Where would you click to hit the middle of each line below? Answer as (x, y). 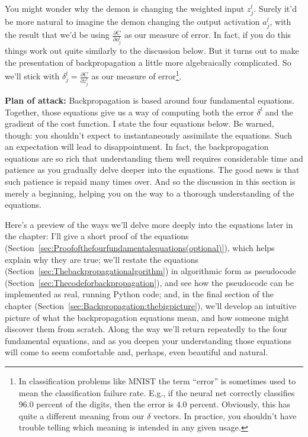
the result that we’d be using (57, 35)
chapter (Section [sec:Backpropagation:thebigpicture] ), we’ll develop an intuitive (151, 306)
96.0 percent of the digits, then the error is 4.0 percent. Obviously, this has (155, 404)
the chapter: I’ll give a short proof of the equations (97, 236)
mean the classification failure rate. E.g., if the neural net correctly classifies (157, 392)
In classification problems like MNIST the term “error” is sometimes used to (157, 380)
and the (279, 112)
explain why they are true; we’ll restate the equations (102, 259)
